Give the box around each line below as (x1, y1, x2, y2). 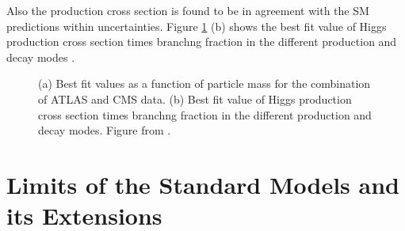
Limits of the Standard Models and (6, 168, 399, 200)
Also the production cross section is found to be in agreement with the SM (6, 2, 369, 18)
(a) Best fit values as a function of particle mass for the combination (38, 75, 371, 92)
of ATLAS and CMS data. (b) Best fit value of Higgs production (38, 90, 352, 107)
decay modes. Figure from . (38, 122, 171, 138)
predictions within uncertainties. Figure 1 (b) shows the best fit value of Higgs (6, 17, 387, 34)
